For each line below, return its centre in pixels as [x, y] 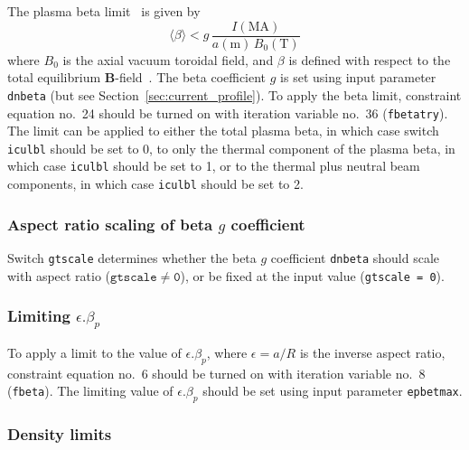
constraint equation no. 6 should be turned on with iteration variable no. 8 [216, 373]
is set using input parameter [358, 77]
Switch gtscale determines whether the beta [132, 257]
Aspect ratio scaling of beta [110, 224]
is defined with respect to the [370, 59]
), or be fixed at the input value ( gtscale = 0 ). [312, 275]
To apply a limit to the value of [94, 352]
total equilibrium [54, 77]
